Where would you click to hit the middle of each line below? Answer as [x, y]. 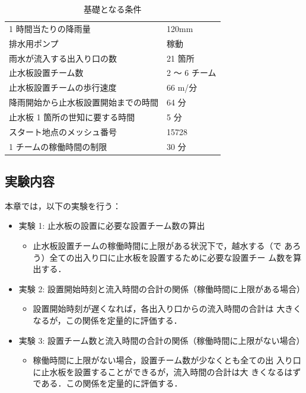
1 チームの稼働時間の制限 [58, 146]
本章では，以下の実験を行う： [63, 205]
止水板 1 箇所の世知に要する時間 [72, 116]
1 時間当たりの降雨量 [50, 28]
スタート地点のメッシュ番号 [63, 131]
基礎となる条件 [112, 9]
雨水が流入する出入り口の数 [63, 58]
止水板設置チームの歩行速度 [63, 87]
